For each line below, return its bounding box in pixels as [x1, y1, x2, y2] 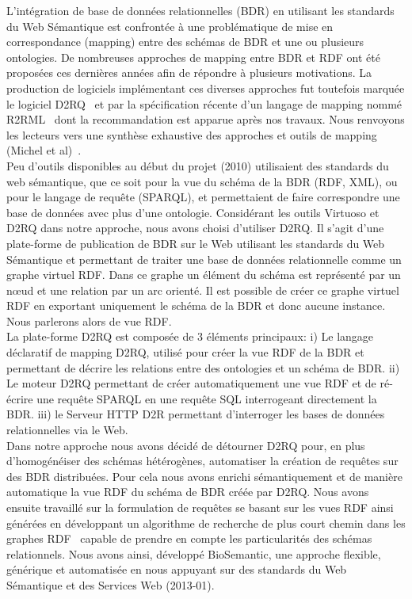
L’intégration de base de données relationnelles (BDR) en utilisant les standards [6, 2, 395, 18]
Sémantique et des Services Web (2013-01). [6, 576, 215, 593]
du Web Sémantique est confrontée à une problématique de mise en [6, 17, 334, 34]
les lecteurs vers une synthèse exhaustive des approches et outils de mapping [6, 126, 377, 143]
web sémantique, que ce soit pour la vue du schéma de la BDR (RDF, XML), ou [6, 173, 398, 189]
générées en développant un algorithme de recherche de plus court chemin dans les [6, 514, 406, 531]
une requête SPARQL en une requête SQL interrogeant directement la [36, 390, 377, 406]
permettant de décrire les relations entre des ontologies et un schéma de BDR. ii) [6, 359, 400, 376]
